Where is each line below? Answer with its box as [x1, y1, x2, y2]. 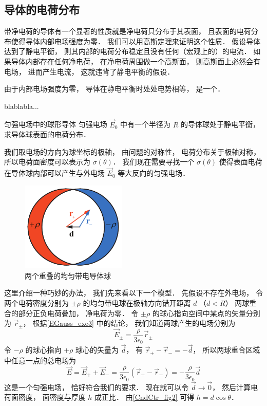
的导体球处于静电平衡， [180, 119, 260, 130]
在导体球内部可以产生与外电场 [4, 168, 105, 178]
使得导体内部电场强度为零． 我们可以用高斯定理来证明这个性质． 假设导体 [11, 35, 261, 46]
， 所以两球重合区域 [193, 344, 260, 355]
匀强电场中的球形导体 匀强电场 [4, 119, 107, 130]
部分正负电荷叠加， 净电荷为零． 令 [18, 307, 139, 318]
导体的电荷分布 [4, 2, 80, 17]
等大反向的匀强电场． [118, 168, 190, 178]
